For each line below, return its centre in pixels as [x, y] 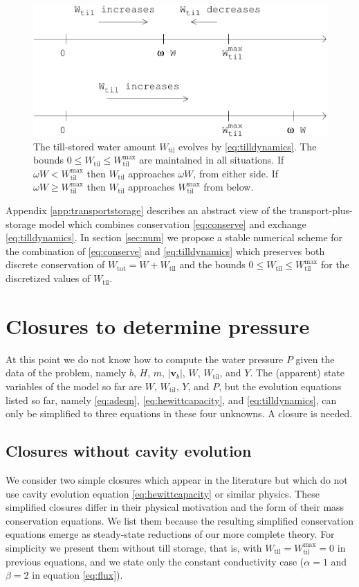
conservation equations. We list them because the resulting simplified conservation [180, 520]
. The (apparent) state [297, 373]
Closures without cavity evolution [129, 451]
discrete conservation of [55, 264]
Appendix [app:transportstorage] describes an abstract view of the [146, 210]
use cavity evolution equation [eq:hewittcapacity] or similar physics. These [163, 493]
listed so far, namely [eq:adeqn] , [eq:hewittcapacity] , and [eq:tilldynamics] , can [171, 400]
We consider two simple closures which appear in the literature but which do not [177, 479]
